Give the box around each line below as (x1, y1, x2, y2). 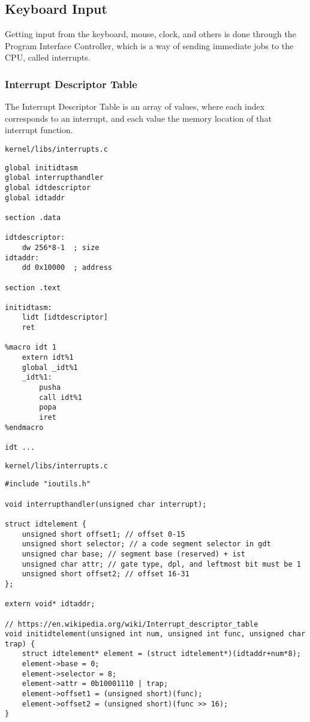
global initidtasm (5, 163, 78, 172)
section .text (5, 283, 61, 292)
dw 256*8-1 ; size (22, 243, 100, 252)
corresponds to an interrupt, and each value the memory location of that (5, 112, 272, 124)
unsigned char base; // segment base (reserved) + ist (22, 549, 245, 558)
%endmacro (5, 423, 44, 432)
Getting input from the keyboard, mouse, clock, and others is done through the (5, 28, 296, 40)
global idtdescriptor (5, 183, 91, 192)
